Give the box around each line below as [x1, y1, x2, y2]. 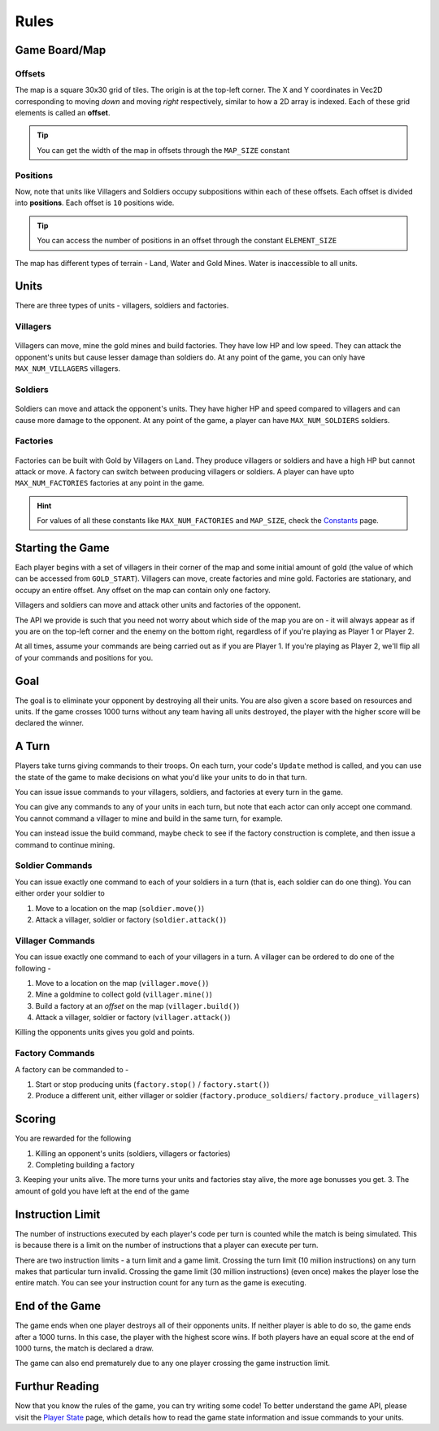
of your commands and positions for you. [15, 652, 154, 662]
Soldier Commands [15, 860, 93, 871]
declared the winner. [15, 718, 85, 728]
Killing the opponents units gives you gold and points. [15, 1027, 195, 1037]
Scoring [15, 1112, 56, 1126]
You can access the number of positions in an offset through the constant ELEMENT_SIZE [37, 236, 337, 246]
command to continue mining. [15, 840, 115, 849]
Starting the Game [15, 541, 110, 555]
